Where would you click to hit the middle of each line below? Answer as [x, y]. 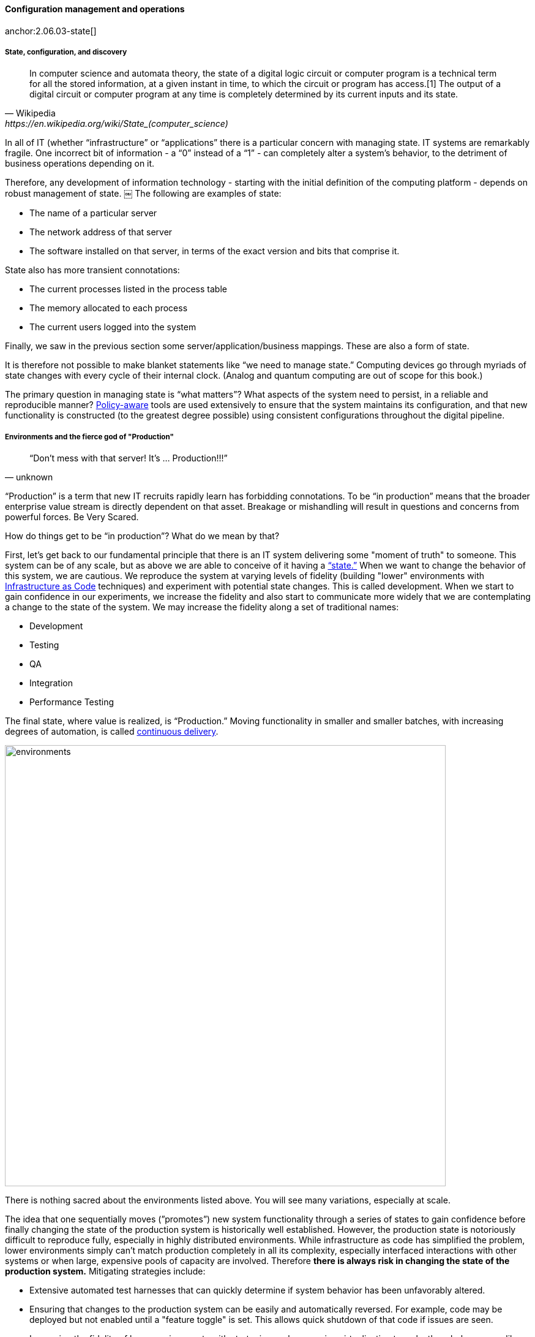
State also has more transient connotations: [92, 270]
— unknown [29, 477]
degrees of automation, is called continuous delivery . [112, 732]
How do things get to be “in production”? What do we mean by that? [142, 536]
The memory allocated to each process [109, 308]
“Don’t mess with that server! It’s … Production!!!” [129, 458]
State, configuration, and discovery [66, 52]
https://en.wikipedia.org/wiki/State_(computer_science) [117, 124]
